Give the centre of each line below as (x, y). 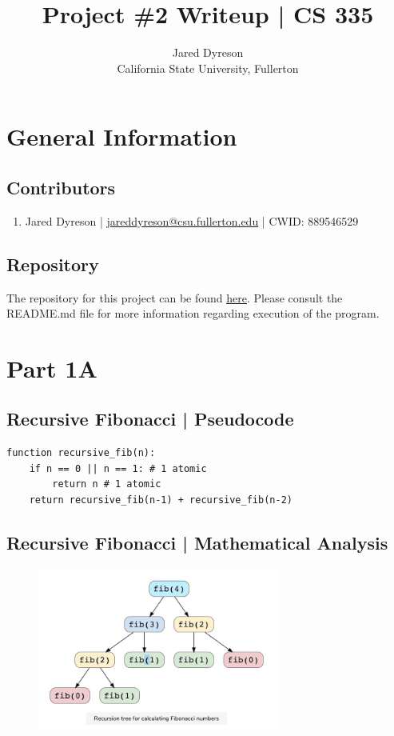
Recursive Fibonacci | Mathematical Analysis (197, 543)
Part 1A (52, 368)
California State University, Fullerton (208, 68)
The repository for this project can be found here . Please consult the (175, 297)
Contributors (61, 187)
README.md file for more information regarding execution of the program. (193, 313)
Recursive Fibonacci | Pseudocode (150, 419)
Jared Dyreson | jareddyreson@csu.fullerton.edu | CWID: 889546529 (192, 220)
